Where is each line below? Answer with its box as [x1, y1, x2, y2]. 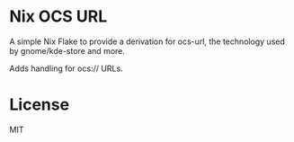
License [9, 94, 70, 115]
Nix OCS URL [9, 6, 108, 27]
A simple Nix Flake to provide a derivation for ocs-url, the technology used [9, 36, 286, 47]
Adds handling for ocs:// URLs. [9, 63, 123, 74]
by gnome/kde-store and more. [9, 45, 126, 56]
